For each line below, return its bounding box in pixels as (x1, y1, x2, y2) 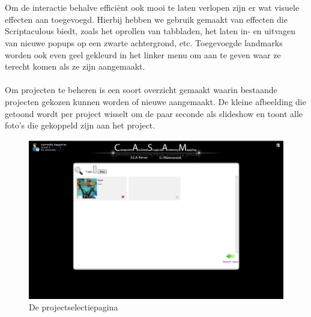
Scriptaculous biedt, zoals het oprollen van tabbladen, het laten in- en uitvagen (5, 25, 296, 37)
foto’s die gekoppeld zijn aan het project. (5, 119, 155, 131)
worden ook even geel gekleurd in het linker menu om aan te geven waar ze (5, 48, 281, 61)
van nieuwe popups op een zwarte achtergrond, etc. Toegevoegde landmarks (5, 36, 283, 49)
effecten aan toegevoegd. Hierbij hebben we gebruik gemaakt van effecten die (5, 13, 288, 25)
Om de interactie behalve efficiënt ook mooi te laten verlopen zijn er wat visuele (5, 1, 300, 14)
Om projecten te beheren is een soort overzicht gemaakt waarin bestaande (5, 83, 277, 96)
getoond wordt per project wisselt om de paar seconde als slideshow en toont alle (5, 107, 303, 119)
